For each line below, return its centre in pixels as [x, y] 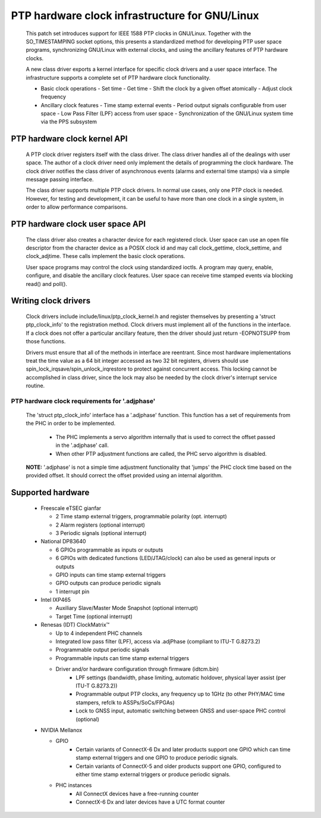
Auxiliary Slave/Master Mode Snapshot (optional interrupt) [127, 608]
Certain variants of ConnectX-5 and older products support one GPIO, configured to [179, 766]
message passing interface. [60, 179]
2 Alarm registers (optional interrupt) [100, 525]
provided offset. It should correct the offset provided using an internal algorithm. [124, 475]
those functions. [46, 341]
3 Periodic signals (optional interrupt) [101, 533]
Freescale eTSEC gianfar [71, 508]
